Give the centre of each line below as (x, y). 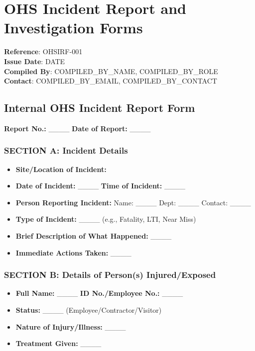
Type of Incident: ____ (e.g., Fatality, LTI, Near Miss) (106, 219)
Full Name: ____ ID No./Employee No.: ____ (99, 293)
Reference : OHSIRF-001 (43, 51)
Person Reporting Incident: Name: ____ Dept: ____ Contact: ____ (133, 202)
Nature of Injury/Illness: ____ (71, 326)
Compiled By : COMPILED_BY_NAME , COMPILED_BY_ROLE (111, 71)
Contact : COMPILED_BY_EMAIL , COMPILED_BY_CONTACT (111, 81)
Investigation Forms (73, 28)
